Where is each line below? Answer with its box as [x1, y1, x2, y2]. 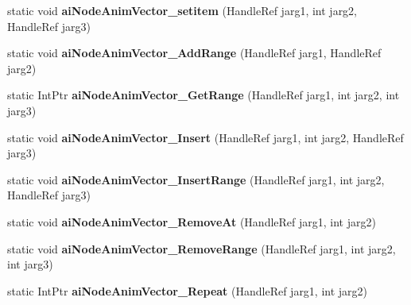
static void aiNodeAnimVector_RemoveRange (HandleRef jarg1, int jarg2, [7, 240, 396, 257]
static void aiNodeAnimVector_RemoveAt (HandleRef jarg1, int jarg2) [7, 213, 376, 230]
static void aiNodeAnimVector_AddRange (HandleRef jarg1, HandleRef [7, 44, 382, 61]
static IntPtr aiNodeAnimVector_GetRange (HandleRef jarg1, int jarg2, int [7, 87, 400, 103]
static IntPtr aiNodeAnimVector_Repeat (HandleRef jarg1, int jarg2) [7, 282, 368, 299]
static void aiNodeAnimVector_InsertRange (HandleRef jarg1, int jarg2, [7, 171, 385, 187]
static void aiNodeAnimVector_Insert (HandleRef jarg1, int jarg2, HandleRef [7, 129, 404, 145]
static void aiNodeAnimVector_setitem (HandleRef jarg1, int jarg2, [7, 2, 358, 18]
